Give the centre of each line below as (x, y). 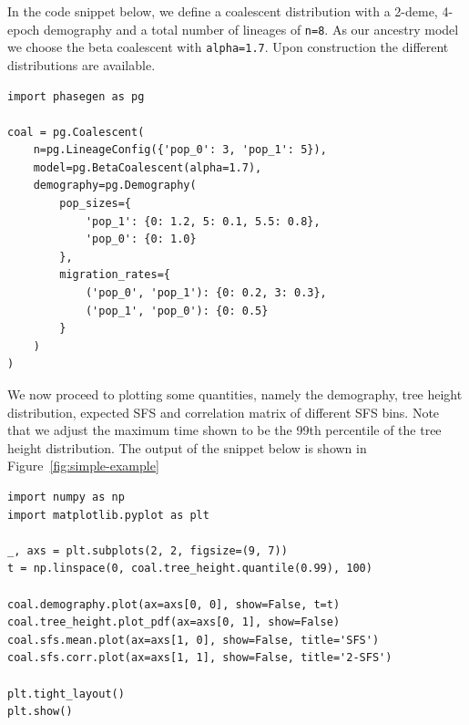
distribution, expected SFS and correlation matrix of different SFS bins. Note (224, 412)
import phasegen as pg (76, 96)
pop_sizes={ (96, 204)
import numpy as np (66, 497)
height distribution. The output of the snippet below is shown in (187, 447)
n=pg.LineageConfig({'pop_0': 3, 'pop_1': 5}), (180, 150)
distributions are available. (82, 64)
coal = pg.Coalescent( (76, 132)
